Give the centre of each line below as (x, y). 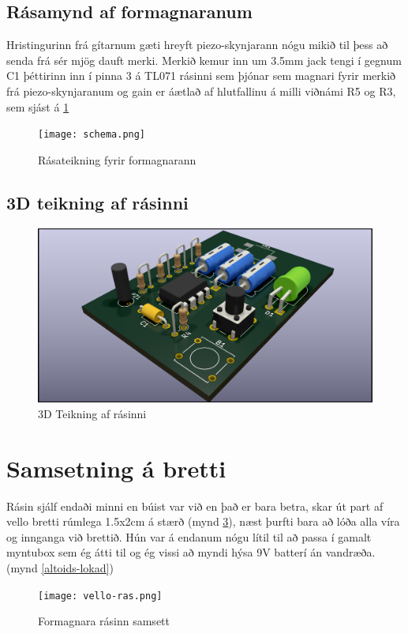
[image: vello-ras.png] (100, 596)
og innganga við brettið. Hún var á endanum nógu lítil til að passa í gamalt (189, 536)
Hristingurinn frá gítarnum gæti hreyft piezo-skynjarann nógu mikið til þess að (197, 45)
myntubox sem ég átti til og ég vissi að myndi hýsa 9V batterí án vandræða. (191, 552)
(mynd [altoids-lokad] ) (60, 568)
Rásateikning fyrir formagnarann (117, 159)
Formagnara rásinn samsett (104, 621)
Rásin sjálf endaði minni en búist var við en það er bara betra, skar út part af (195, 506)
